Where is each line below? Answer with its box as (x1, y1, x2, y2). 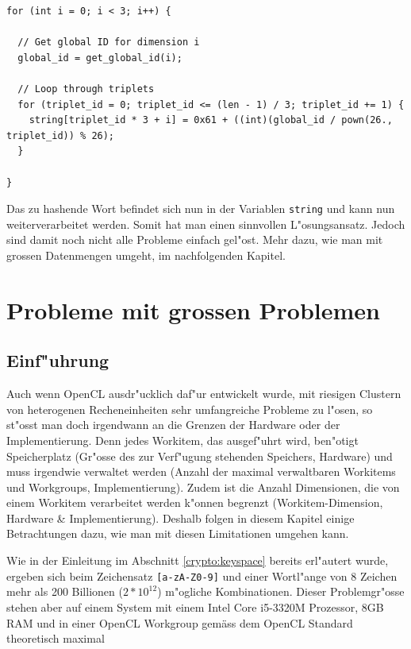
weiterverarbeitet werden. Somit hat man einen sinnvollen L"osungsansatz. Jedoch (6, 215, 405, 232)
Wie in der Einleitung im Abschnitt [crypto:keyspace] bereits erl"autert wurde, (6, 552, 389, 569)
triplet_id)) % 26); (6, 129, 115, 141)
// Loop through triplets (17, 83, 155, 95)
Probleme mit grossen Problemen (6, 293, 380, 326)
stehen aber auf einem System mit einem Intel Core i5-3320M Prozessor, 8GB (6, 598, 384, 615)
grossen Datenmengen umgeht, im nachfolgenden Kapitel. (6, 246, 286, 263)
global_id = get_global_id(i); (17, 52, 182, 64)
